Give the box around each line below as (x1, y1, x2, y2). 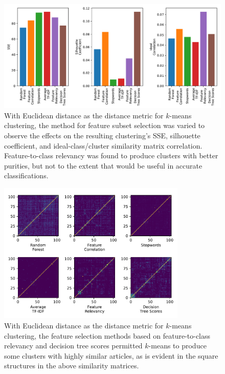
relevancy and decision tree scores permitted (4, 340, 143, 351)
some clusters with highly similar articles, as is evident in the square (4, 350, 218, 361)
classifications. (4, 170, 49, 181)
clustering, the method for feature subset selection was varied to (4, 120, 205, 131)
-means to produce (148, 340, 207, 351)
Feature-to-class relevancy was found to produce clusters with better (4, 150, 218, 161)
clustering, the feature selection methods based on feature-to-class (4, 330, 211, 341)
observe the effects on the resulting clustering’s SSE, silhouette (4, 130, 200, 141)
